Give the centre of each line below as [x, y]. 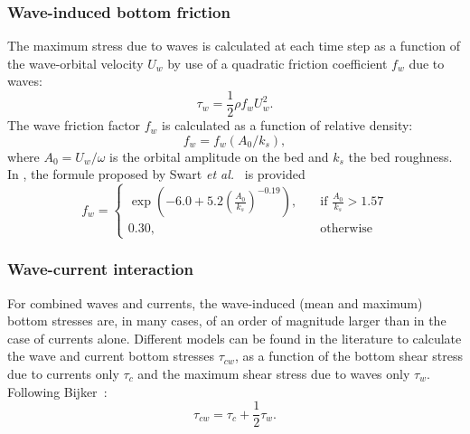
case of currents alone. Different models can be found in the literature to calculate [235, 338]
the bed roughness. [400, 156]
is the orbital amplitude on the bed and [219, 156]
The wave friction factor [74, 125]
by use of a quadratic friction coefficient [277, 63]
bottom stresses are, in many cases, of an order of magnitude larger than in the [227, 321]
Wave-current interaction [100, 269]
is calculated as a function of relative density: [287, 125]
